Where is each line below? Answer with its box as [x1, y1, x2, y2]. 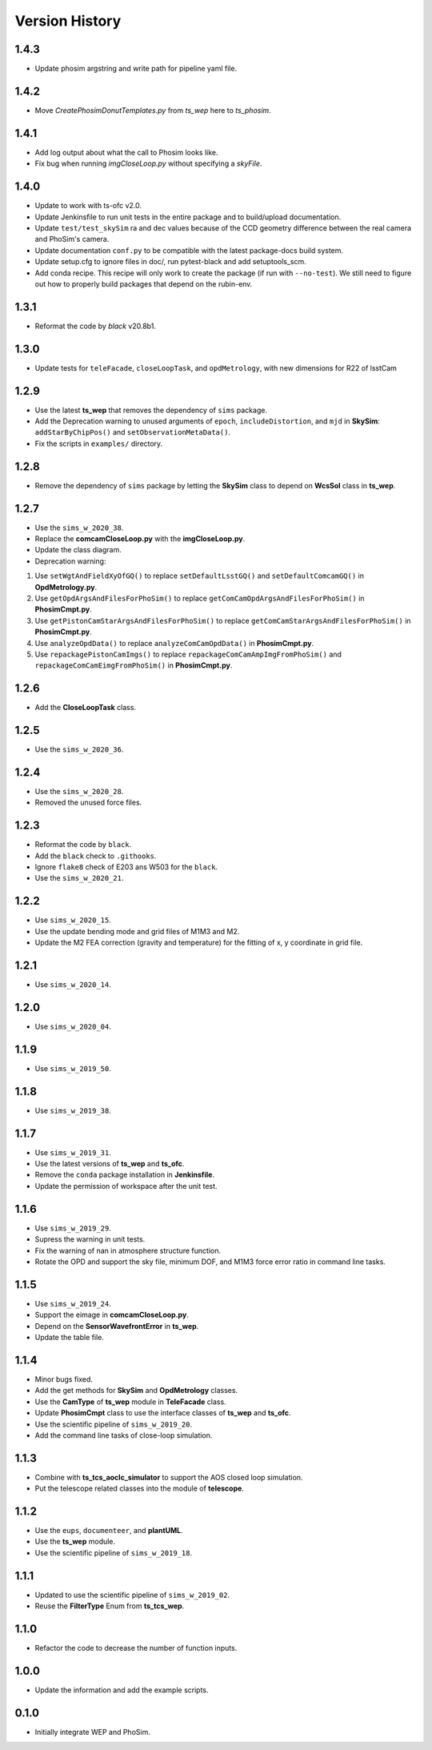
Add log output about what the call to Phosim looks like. [34, 147, 218, 157]
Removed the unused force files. [34, 797, 142, 808]
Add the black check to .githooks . [34, 851, 157, 861]
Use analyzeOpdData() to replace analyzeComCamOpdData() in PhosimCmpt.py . [34, 638, 314, 648]
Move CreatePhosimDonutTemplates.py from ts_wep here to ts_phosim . [34, 105, 271, 115]
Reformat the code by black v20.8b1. [34, 321, 156, 331]
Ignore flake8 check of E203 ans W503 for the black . [34, 862, 218, 872]
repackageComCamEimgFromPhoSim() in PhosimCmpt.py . [34, 660, 233, 670]
